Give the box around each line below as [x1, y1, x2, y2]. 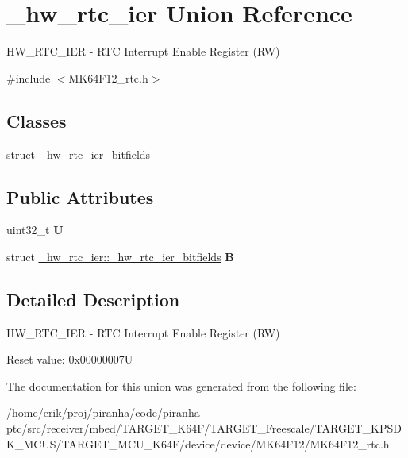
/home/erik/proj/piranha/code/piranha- [6, 404, 204, 421]
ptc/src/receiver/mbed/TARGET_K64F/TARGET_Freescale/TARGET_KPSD [6, 420, 402, 437]
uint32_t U [6, 221, 64, 238]
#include [6, 69, 51, 86]
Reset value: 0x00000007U [6, 351, 133, 368]
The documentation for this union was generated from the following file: [6, 377, 356, 394]
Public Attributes [6, 184, 154, 209]
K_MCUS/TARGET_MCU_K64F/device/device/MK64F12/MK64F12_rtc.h [6, 435, 390, 452]
